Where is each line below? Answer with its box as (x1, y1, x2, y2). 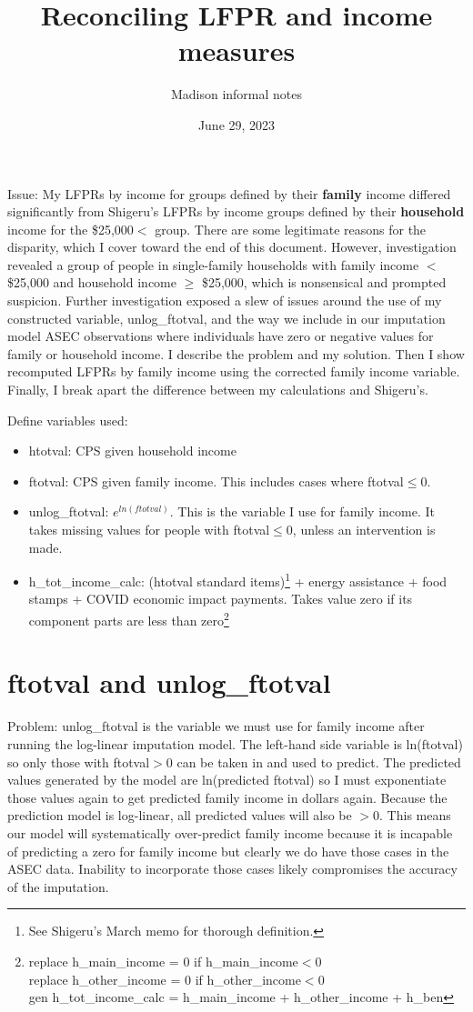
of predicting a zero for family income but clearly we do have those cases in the (7, 841, 449, 860)
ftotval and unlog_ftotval (7, 664, 331, 701)
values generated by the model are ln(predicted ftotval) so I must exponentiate (7, 770, 447, 789)
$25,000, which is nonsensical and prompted (201, 273, 447, 292)
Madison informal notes (170, 85, 303, 104)
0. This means (373, 806, 451, 825)
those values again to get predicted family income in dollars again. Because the (7, 787, 448, 807)
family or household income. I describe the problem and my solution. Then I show (7, 344, 465, 363)
